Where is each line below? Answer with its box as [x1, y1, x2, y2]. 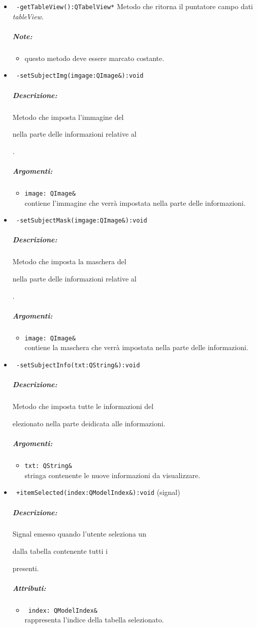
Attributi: [12, 582, 46, 593]
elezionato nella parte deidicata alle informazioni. [12, 418, 166, 428]
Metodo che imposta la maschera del [12, 256, 126, 267]
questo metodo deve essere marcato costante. [24, 52, 165, 63]
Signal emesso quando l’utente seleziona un [12, 528, 146, 539]
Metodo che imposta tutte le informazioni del [12, 401, 154, 412]
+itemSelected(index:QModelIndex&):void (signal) [16, 487, 180, 497]
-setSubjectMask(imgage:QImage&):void [16, 217, 147, 225]
